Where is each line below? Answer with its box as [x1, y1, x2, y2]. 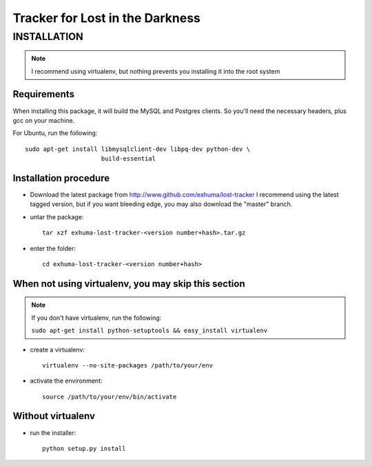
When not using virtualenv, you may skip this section [12, 278, 245, 290]
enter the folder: [30, 244, 76, 252]
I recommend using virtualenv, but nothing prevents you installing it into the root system [31, 67, 280, 75]
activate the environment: [30, 376, 103, 385]
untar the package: [30, 212, 84, 221]
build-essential [101, 155, 156, 163]
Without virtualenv [12, 410, 96, 422]
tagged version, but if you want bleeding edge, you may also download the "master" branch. [30, 200, 293, 208]
